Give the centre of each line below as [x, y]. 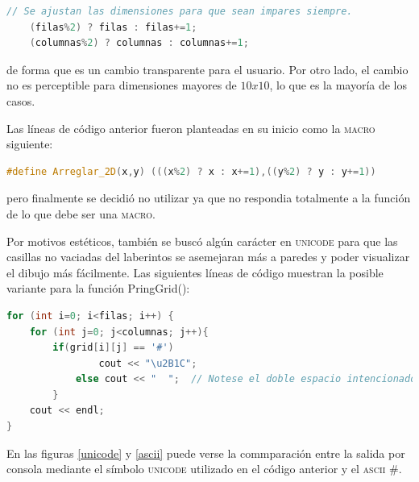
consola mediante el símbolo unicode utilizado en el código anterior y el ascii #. [204, 469]
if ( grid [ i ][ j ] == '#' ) [113, 348]
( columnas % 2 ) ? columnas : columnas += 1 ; [139, 43]
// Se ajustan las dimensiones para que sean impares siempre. [180, 11]
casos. [21, 100]
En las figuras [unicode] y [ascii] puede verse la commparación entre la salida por [206, 453]
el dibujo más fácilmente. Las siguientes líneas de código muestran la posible [195, 272]
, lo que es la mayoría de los [338, 85]
